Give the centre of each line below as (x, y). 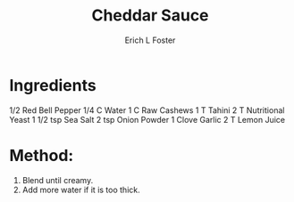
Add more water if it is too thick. (81, 190)
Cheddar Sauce (150, 16)
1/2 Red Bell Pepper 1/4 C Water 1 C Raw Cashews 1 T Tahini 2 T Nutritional (147, 110)
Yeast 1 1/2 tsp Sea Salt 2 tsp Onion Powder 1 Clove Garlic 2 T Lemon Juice (147, 119)
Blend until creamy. (58, 180)
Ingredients (53, 85)
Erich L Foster (150, 40)
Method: (42, 155)
